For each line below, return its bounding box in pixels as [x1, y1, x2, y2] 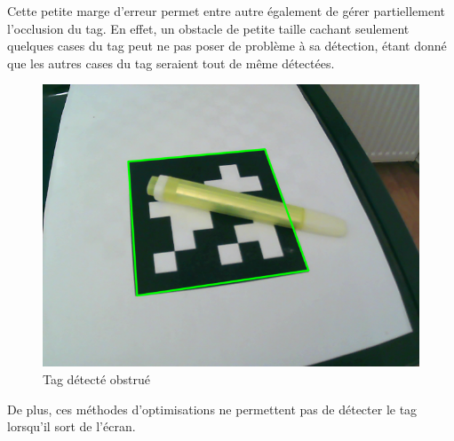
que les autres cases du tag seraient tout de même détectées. [7, 53, 335, 72]
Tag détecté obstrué [43, 369, 151, 388]
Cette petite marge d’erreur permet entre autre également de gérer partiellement [7, 2, 446, 20]
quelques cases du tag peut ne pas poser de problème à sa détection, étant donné [7, 36, 447, 55]
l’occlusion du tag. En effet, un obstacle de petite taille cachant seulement [7, 19, 410, 37]
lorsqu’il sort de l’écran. [7, 417, 136, 436]
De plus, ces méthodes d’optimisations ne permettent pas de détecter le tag [7, 399, 418, 418]
